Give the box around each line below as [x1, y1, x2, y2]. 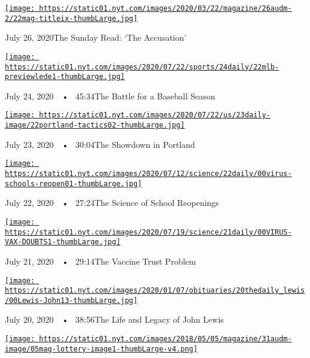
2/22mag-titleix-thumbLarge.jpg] [5, 14, 138, 23]
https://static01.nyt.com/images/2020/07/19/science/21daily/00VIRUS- [5, 227, 292, 236]
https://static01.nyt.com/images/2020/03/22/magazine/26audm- [39, 4, 292, 13]
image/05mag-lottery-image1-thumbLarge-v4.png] [5, 344, 198, 353]
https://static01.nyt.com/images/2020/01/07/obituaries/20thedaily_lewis [5, 286, 305, 295]
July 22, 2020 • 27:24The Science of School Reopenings [5, 196, 219, 209]
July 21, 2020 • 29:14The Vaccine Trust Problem [5, 254, 196, 267]
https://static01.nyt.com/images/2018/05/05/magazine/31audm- [39, 335, 292, 344]
